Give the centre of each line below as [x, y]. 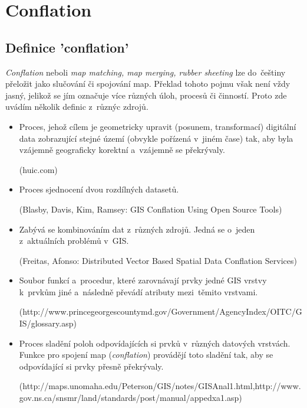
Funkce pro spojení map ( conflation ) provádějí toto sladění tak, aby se [146, 355]
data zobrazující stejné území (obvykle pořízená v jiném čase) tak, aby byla [156, 138]
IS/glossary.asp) [48, 323]
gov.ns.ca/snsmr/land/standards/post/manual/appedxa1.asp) [131, 398]
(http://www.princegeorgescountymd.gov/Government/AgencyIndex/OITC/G [161, 311]
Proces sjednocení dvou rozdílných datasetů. [99, 189]
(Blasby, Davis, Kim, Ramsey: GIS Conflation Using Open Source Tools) [151, 209]
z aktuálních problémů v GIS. [74, 241]
